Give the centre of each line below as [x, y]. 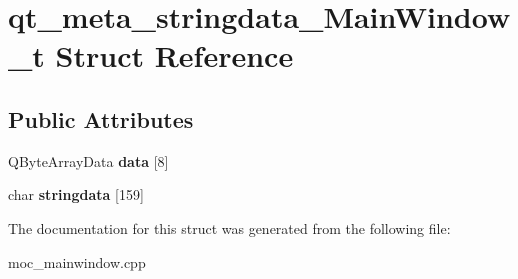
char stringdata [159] [76, 194]
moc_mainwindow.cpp [77, 261]
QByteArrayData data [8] [88, 160]
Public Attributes [101, 118]
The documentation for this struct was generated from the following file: [229, 227]
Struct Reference [174, 55]
